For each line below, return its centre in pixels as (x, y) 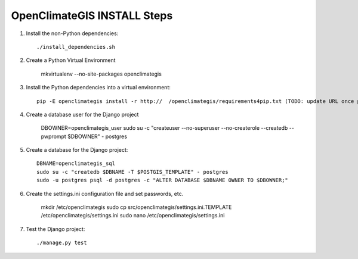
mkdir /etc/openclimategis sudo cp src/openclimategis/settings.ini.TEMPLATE (136, 207)
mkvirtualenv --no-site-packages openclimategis (101, 74)
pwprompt (54, 136)
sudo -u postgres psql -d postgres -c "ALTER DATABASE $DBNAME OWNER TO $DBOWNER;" (163, 180)
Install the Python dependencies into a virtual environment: (98, 88)
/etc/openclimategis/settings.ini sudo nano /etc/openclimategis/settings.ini (133, 216)
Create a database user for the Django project (82, 114)
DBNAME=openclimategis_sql (76, 163)
